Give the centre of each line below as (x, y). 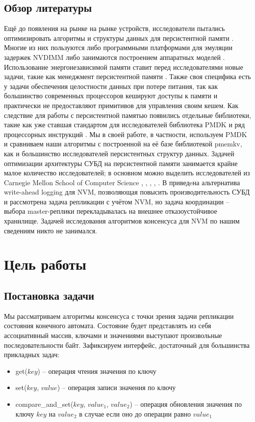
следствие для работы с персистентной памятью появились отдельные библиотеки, (127, 115)
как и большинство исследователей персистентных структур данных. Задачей (119, 153)
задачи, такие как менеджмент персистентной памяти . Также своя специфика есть (127, 76)
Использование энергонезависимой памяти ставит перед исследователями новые (124, 67)
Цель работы (45, 264)
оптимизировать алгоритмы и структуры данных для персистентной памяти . (119, 38)
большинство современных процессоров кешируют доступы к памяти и (111, 96)
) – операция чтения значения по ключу (97, 371)
